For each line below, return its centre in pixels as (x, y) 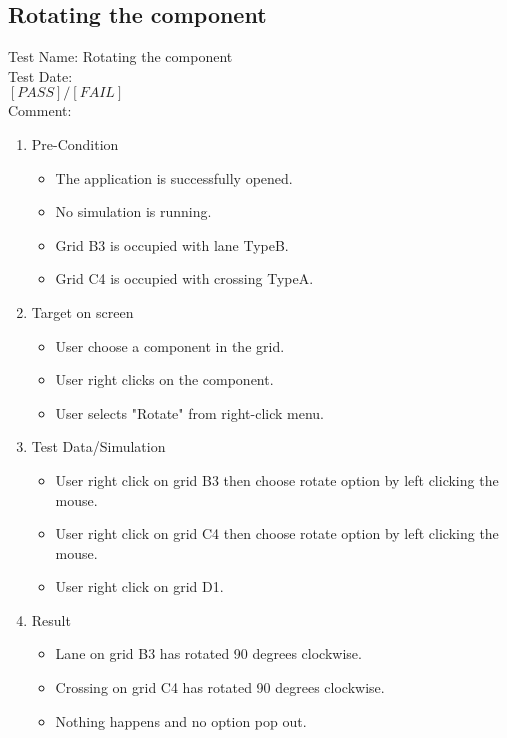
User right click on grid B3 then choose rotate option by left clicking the (277, 479)
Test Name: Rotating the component (120, 56)
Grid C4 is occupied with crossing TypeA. (184, 278)
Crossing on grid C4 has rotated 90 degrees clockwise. (220, 687)
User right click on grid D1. (139, 586)
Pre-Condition (75, 143)
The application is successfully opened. (174, 177)
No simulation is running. (133, 211)
